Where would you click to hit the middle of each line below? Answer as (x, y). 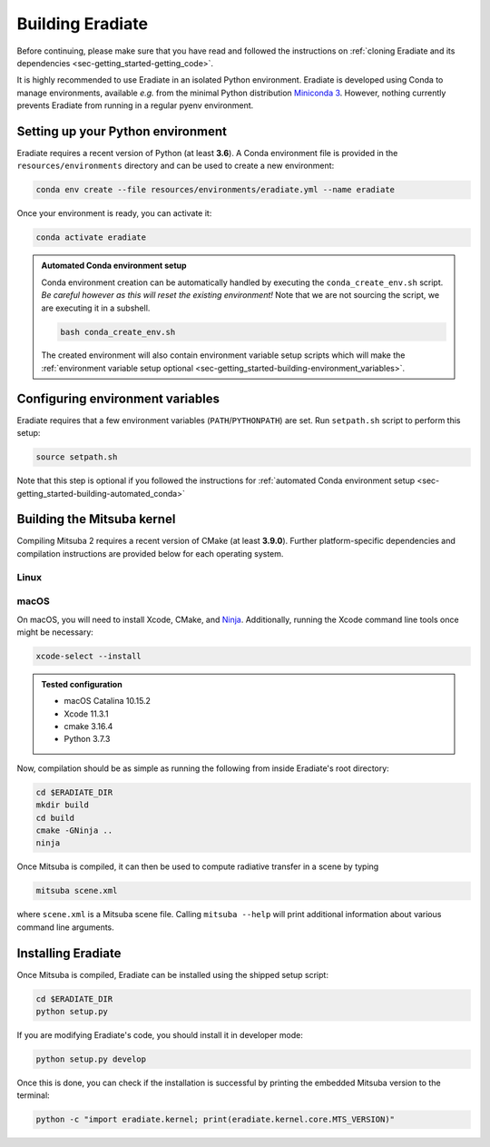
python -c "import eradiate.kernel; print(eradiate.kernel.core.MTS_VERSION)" (215, 1120)
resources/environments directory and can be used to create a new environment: (176, 166)
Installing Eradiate (69, 953)
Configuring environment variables (118, 398)
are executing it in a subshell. (96, 308)
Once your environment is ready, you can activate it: (114, 213)
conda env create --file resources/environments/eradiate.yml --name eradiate (215, 190)
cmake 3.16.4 (88, 727)
